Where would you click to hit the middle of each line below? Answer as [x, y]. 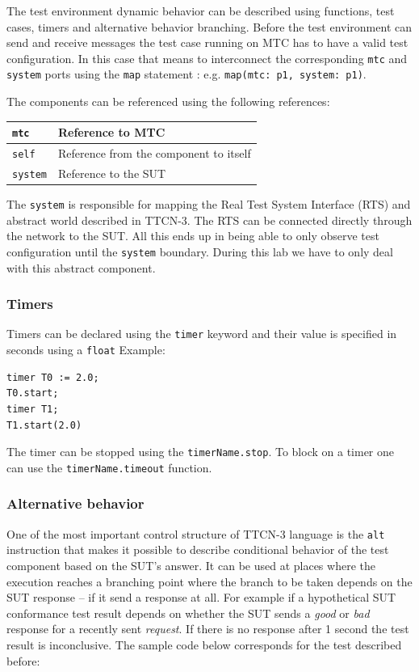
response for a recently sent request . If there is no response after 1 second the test [208, 629]
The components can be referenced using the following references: [168, 101]
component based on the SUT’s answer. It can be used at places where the [191, 565]
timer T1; [33, 409]
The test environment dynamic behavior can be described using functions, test [201, 11]
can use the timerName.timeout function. [109, 467]
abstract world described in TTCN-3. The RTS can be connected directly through [209, 220]
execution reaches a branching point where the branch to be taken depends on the [209, 581]
